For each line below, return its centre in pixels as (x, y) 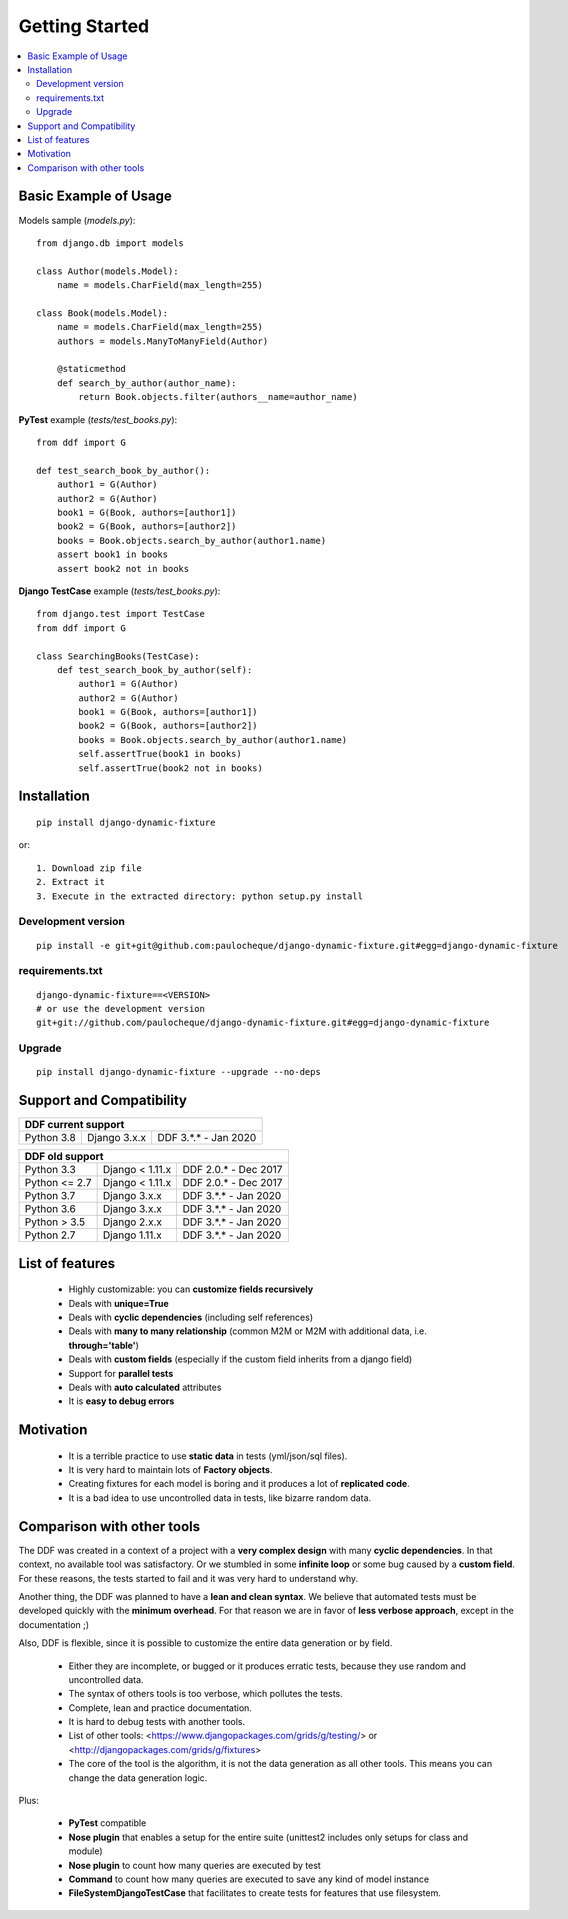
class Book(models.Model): (102, 313)
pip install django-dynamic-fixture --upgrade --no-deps (179, 1072)
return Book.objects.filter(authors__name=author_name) (218, 397)
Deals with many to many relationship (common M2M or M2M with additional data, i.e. (247, 1331)
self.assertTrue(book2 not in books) (171, 768)
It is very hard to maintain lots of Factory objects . (170, 1470)
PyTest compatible (107, 1823)
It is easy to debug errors (121, 1401)
